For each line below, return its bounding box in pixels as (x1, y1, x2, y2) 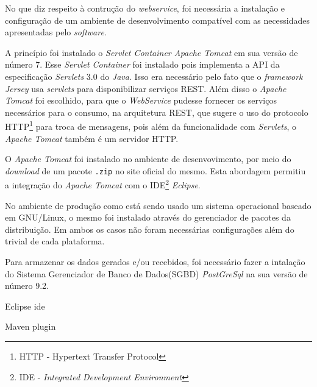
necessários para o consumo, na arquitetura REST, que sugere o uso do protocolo (5, 105, 308, 118)
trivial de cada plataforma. (5, 235, 105, 247)
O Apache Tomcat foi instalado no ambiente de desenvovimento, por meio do (5, 152, 291, 165)
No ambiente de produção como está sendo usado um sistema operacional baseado (5, 199, 312, 211)
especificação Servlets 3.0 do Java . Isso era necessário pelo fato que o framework (5, 69, 303, 82)
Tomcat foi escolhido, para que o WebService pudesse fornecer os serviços (5, 94, 277, 107)
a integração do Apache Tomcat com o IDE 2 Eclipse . (5, 177, 201, 191)
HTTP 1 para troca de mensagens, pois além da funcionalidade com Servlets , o (5, 118, 297, 132)
